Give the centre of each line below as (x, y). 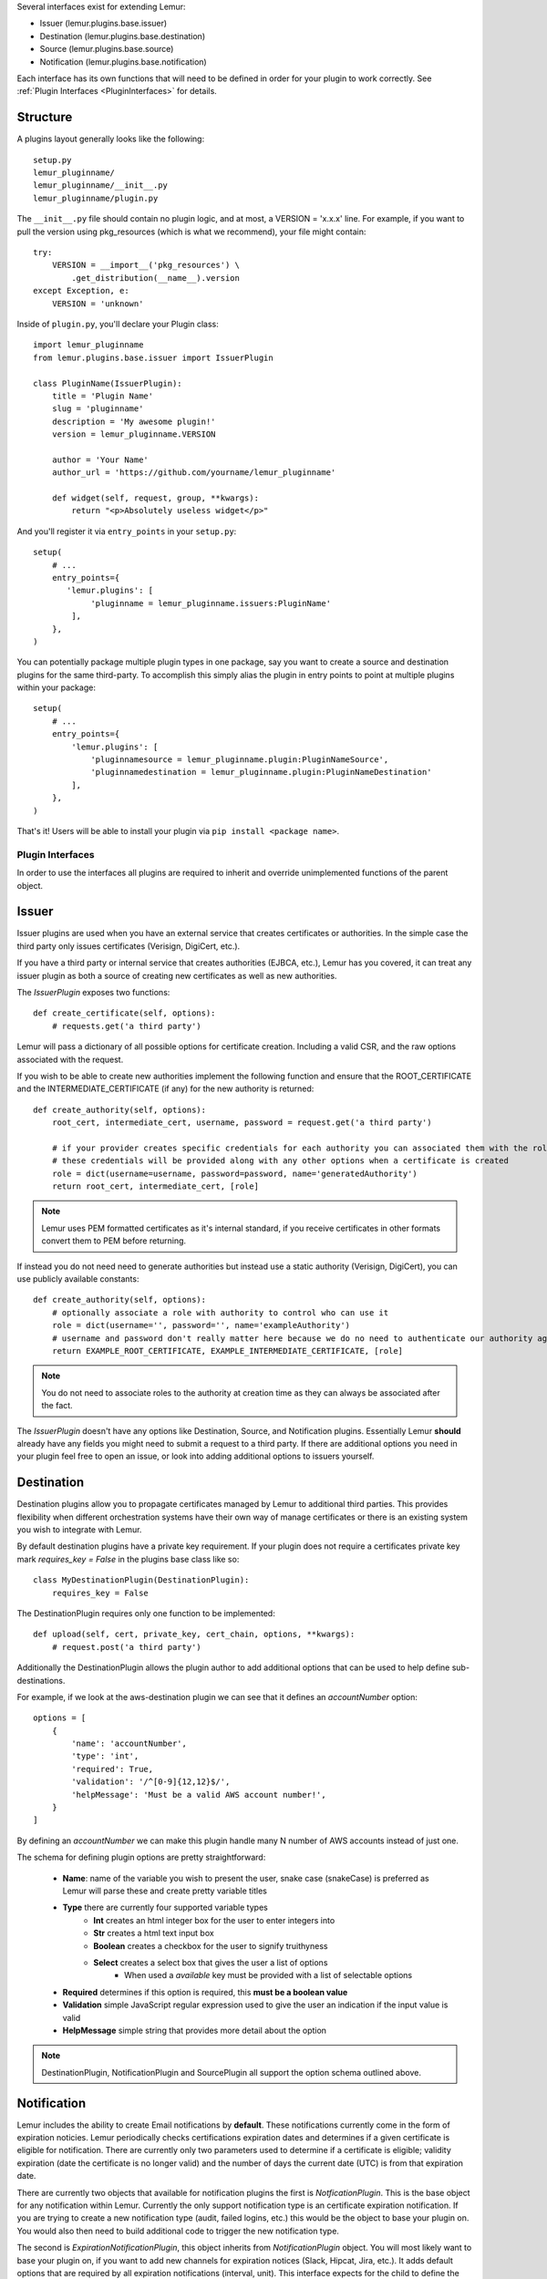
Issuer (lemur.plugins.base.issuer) (103, 24)
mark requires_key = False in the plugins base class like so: (128, 1559)
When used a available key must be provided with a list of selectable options (268, 1975)
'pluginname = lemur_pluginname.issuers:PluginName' (211, 603)
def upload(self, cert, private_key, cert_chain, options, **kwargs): (194, 1634)
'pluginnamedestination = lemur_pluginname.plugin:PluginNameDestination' (261, 772)
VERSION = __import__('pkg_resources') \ (146, 265)
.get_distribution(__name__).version (156, 278)
